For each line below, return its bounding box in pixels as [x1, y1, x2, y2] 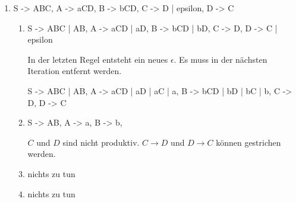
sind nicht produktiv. [62, 136, 140, 148]
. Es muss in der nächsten [174, 53, 267, 65]
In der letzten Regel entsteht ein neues [27, 53, 168, 65]
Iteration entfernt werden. [27, 65, 122, 77]
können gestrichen [216, 136, 281, 148]
